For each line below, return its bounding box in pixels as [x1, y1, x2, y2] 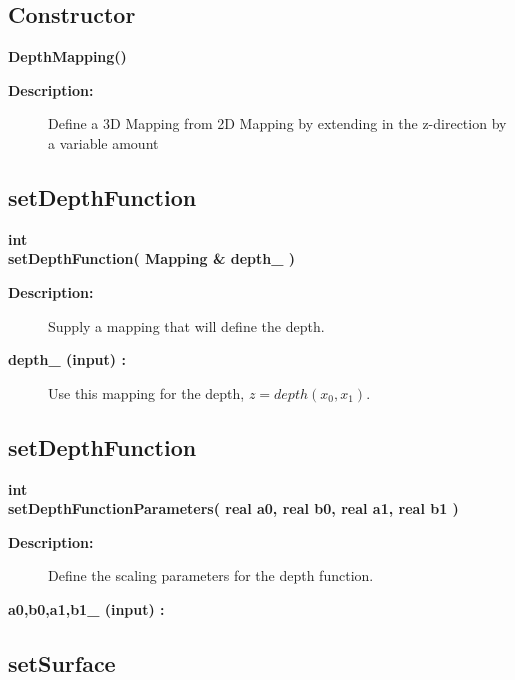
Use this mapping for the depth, [48, 382, 245, 403]
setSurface [8, 647, 116, 678]
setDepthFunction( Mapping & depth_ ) [8, 248, 296, 269]
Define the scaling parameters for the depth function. [48, 565, 374, 586]
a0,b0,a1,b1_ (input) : [8, 598, 165, 619]
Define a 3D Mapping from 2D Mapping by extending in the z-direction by [48, 113, 507, 134]
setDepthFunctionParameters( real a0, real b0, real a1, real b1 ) [8, 498, 459, 519]
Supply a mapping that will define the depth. [48, 315, 325, 336]
